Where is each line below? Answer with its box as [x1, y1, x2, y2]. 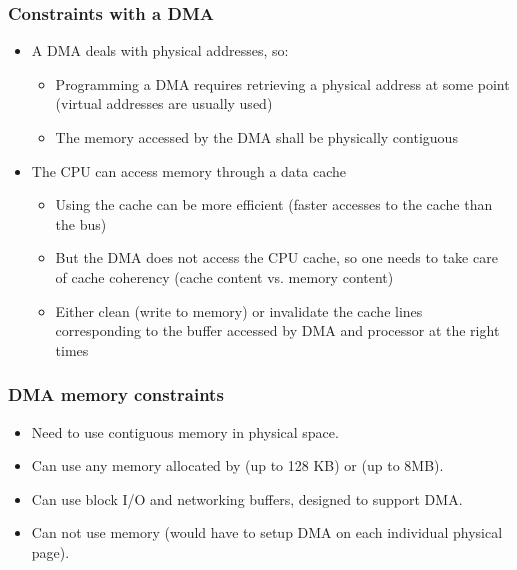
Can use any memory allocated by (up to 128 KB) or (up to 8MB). [31, 455, 444, 476]
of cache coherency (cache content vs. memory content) [55, 266, 394, 287]
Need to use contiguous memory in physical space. [31, 421, 339, 442]
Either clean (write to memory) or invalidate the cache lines [55, 300, 423, 321]
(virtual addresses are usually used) [55, 93, 273, 114]
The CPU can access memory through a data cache [31, 160, 346, 181]
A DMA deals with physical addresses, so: [31, 40, 289, 61]
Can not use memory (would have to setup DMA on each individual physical [31, 522, 503, 543]
